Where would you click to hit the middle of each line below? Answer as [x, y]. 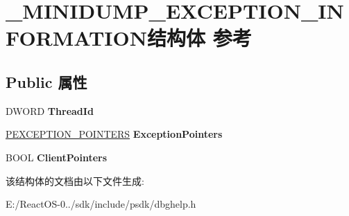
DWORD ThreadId [50, 110]
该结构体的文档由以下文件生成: [75, 180]
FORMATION [76, 38]
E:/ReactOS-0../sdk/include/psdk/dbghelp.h [101, 204]
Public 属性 [46, 81]
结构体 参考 [199, 38]
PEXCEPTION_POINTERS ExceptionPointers [114, 134]
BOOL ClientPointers [57, 157]
